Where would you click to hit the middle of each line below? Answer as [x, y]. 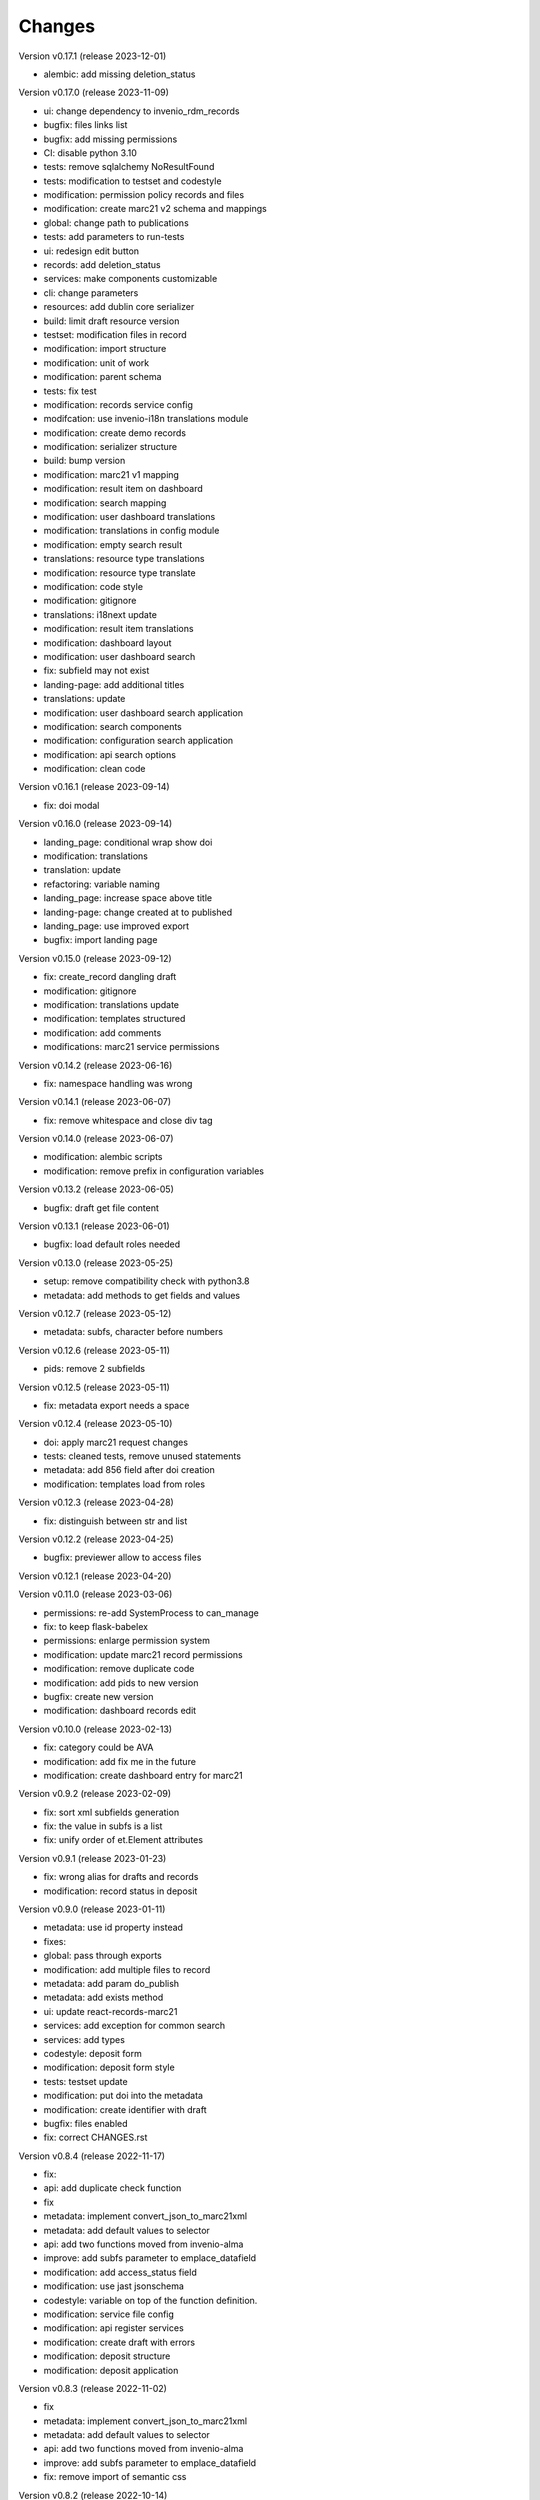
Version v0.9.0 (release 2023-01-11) [92, 1909]
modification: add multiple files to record [127, 1969]
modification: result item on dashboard [123, 489]
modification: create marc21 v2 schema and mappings [155, 209]
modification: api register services [113, 2328]
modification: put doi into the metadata [123, 2096]
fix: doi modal [71, 805]
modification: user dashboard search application [143, 712]
